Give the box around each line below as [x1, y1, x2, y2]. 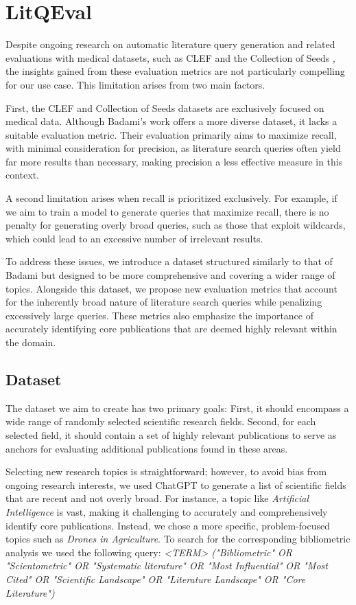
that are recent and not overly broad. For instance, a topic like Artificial [5, 491, 309, 505]
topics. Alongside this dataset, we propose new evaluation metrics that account [5, 281, 337, 295]
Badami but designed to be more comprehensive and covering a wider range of [5, 268, 335, 282]
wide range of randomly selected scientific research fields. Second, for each [5, 414, 316, 429]
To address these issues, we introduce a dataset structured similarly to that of [5, 254, 333, 269]
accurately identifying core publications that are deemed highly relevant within [5, 321, 337, 336]
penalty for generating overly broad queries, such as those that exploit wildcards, [5, 218, 346, 232]
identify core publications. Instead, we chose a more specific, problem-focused [5, 518, 330, 532]
